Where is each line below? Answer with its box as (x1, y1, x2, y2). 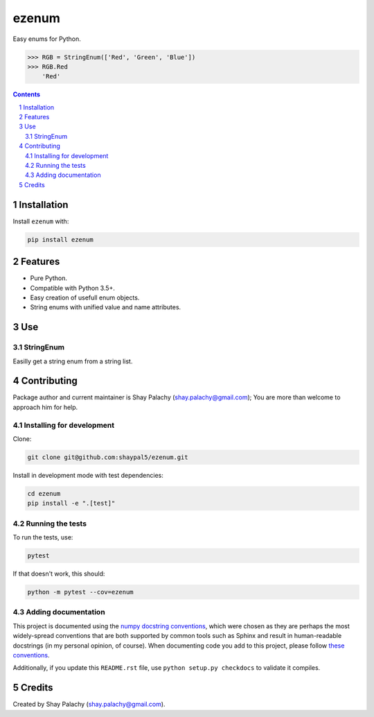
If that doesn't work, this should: (12, 569, 105, 578)
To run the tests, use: (12, 533, 73, 542)
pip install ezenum (27, 236, 93, 243)
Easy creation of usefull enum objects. (30, 293, 140, 302)
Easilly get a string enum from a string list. (12, 357, 133, 365)
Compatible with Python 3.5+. (30, 284, 116, 292)
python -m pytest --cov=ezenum (27, 588, 134, 596)
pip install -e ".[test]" (27, 499, 116, 508)
